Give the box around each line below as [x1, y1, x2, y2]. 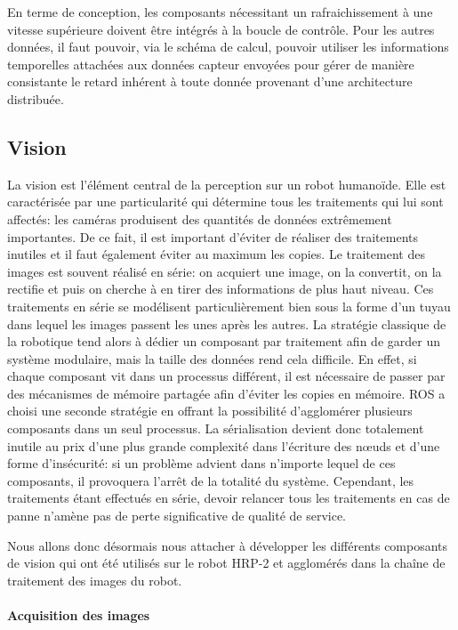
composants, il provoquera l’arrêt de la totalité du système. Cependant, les [7, 471, 414, 489]
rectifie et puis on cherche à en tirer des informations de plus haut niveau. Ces [7, 279, 434, 298]
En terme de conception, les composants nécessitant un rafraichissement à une [7, 3, 433, 20]
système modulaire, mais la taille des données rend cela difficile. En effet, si [7, 349, 417, 367]
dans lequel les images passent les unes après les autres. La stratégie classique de [7, 314, 446, 333]
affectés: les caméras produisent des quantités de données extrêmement [7, 209, 392, 228]
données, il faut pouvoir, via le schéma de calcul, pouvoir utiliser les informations [7, 37, 449, 56]
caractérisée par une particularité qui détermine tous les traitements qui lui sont [7, 192, 444, 211]
